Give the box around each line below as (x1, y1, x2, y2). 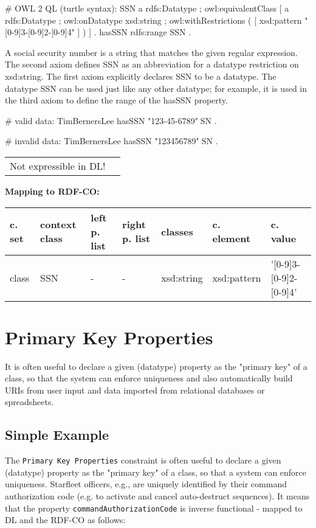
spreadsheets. (5, 395, 54, 408)
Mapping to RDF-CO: (5, 184, 100, 197)
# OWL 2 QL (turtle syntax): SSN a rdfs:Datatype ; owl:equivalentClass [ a (5, 2, 289, 14)
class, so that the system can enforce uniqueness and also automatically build (5, 372, 293, 384)
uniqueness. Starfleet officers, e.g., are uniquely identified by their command (5, 478, 287, 490)
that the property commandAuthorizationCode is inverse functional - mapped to (5, 501, 303, 514)
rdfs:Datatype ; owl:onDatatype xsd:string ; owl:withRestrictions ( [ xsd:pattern (5, 13, 302, 26)
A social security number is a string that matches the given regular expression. (5, 46, 298, 58)
